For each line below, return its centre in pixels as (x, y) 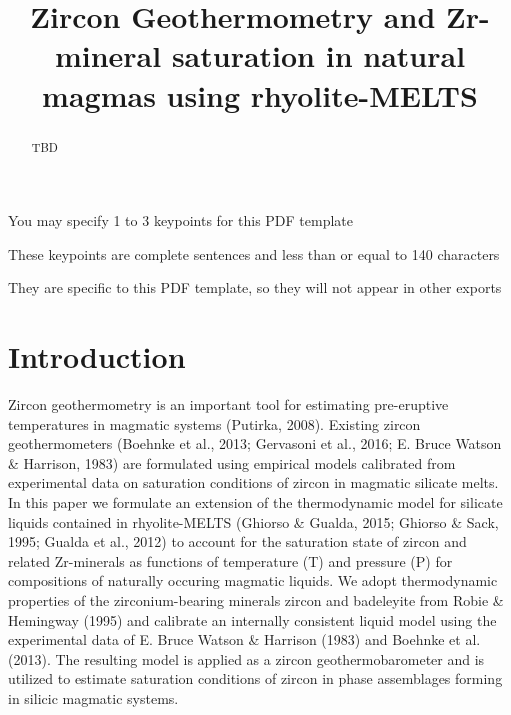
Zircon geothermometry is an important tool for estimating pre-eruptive (228, 404)
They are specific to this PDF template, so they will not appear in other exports (255, 287)
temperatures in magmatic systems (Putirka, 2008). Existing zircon (214, 423)
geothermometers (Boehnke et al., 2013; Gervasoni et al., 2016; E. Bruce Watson (255, 443)
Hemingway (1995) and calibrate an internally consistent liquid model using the (252, 619)
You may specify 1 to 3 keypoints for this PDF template (181, 220)
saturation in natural (318, 55)
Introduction (97, 356)
